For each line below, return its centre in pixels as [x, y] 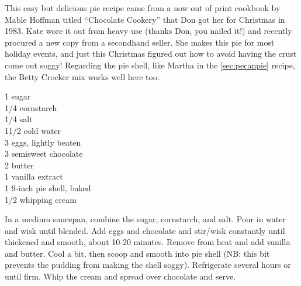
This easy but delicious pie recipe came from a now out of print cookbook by [143, 8]
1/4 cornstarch [31, 107]
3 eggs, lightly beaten [43, 142]
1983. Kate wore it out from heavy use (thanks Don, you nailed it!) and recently [148, 31]
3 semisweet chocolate [44, 154]
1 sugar [18, 96]
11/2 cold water [33, 130]
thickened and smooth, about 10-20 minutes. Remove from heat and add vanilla [148, 242]
